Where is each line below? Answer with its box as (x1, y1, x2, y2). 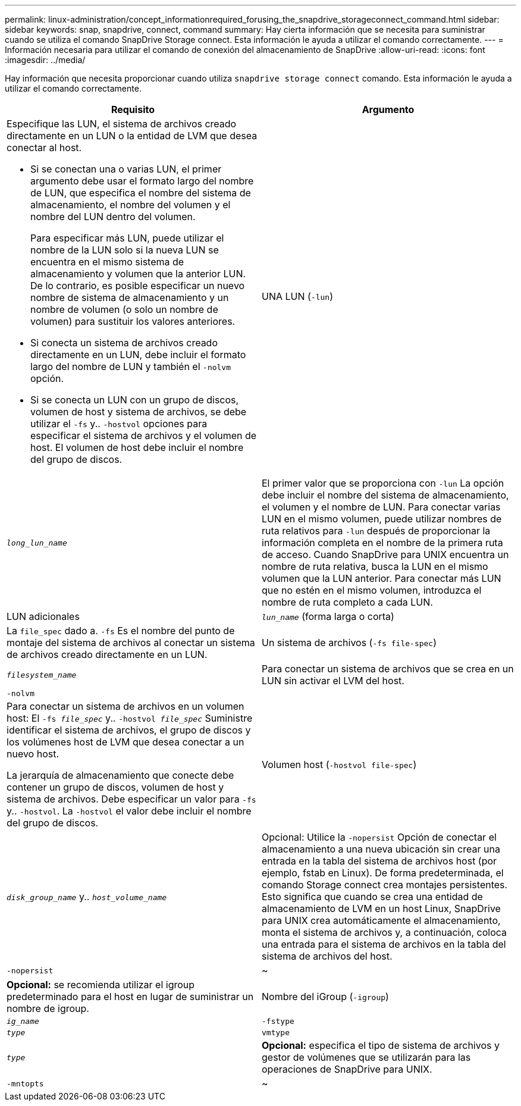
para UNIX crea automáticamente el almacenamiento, (262, 914, 501, 926)
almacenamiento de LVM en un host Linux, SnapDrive (262, 903, 501, 914)
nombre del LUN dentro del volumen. (30, 211, 196, 223)
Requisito (111, 104, 155, 115)
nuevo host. (7, 748, 59, 760)
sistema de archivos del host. (262, 950, 393, 962)
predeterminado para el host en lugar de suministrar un (7, 991, 254, 1002)
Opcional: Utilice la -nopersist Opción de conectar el (262, 831, 497, 843)
